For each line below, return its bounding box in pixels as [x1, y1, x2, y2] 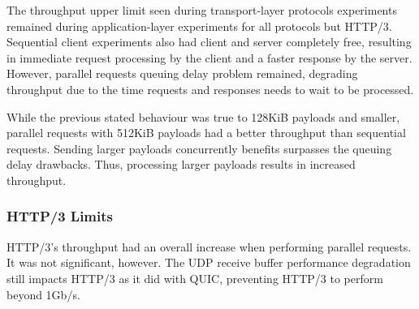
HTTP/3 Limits [6, 206, 114, 226]
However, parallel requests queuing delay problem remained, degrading [6, 65, 358, 82]
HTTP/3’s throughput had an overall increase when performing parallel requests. [6, 238, 412, 255]
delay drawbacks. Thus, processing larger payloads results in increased [6, 156, 356, 173]
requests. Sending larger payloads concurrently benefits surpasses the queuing [6, 139, 392, 157]
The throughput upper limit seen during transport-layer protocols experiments [6, 2, 397, 18]
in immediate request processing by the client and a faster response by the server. [6, 49, 413, 66]
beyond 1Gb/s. [6, 285, 80, 303]
